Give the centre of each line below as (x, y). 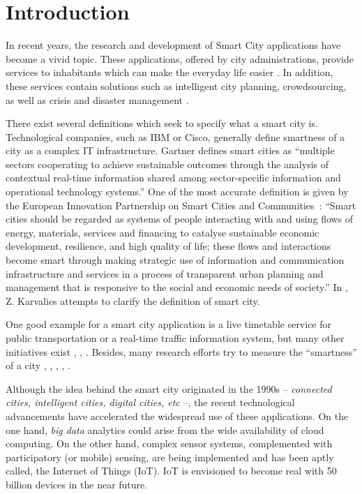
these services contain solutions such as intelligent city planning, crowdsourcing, (176, 85)
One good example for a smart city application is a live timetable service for (169, 324)
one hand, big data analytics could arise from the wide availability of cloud (165, 429)
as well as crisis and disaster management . (97, 99)
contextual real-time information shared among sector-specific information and (173, 178)
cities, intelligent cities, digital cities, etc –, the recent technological (150, 402)
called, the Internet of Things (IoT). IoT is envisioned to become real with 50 (171, 471)
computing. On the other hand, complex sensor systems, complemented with (169, 443)
